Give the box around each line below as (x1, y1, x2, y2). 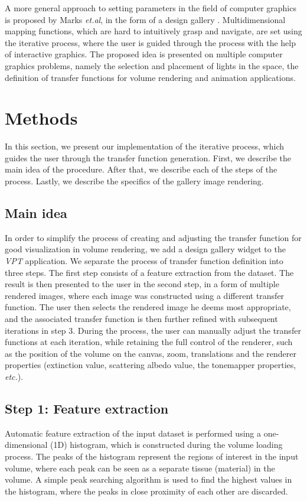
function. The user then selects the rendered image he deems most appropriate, (5, 301, 291, 313)
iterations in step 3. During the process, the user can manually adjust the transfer (5, 324, 301, 336)
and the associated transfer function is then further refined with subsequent (5, 313, 278, 325)
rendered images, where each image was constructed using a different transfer (5, 289, 285, 301)
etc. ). (5, 370, 24, 382)
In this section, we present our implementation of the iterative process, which (5, 140, 285, 152)
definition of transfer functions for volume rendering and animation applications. (5, 71, 296, 83)
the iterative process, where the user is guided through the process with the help (5, 36, 296, 48)
